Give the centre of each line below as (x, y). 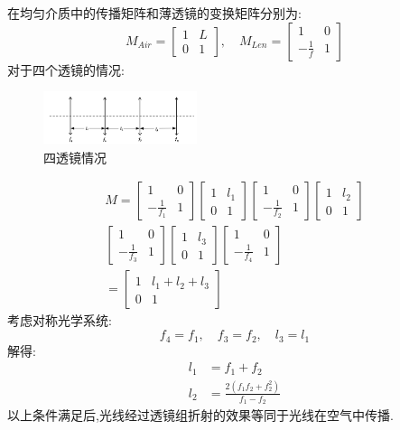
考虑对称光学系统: (60, 320)
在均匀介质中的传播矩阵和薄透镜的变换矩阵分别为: (154, 13)
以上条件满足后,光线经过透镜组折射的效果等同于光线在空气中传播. (200, 415)
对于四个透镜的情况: (66, 69)
